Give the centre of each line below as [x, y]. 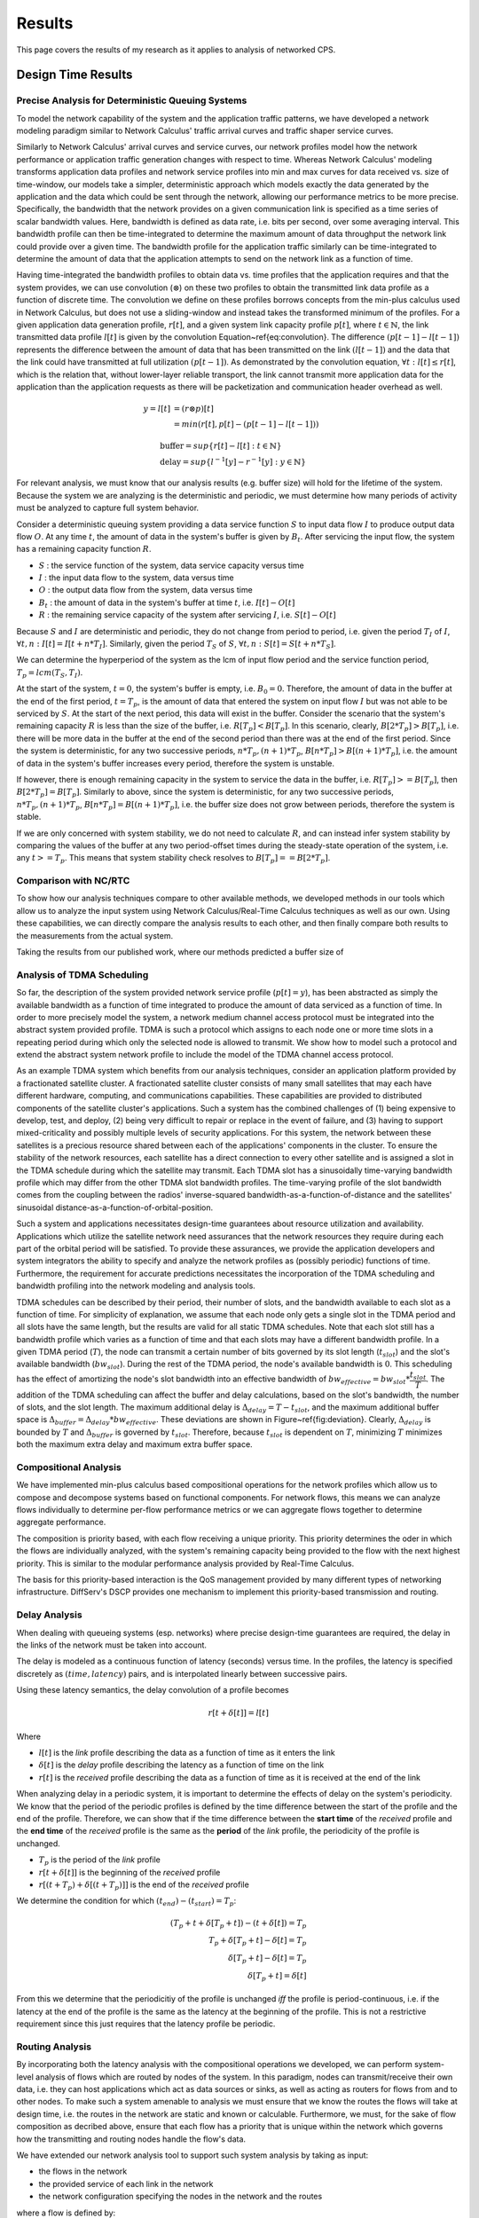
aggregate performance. [61, 1522]
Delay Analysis [50, 1615]
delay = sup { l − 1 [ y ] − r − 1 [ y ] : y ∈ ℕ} [233, 461]
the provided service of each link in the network [126, 2183]
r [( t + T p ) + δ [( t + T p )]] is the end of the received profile [144, 1885]
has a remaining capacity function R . [84, 549]
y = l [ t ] [157, 409]
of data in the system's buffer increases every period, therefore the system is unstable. [176, 763]
